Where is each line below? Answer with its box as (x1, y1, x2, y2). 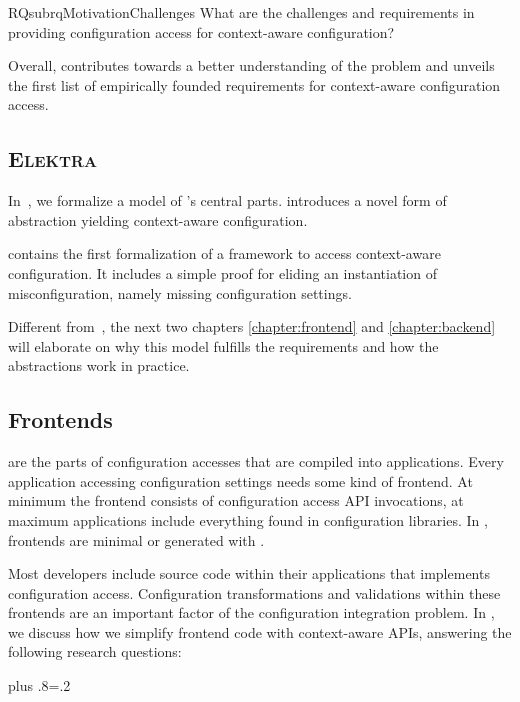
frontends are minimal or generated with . (8, 529, 265, 550)
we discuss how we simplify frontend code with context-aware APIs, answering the (8, 621, 512, 642)
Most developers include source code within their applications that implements (8, 563, 490, 584)
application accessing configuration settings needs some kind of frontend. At (8, 470, 473, 491)
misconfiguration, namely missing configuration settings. (8, 282, 352, 303)
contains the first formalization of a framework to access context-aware (8, 243, 441, 264)
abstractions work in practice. (8, 355, 190, 376)
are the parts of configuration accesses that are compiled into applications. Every (8, 451, 504, 472)
